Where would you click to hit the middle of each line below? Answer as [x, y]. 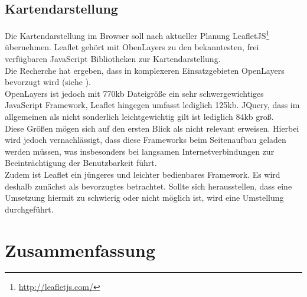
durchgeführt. [29, 209]
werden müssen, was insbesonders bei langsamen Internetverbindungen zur [140, 151]
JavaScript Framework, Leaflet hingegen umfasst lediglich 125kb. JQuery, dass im [152, 105]
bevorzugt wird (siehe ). [48, 82]
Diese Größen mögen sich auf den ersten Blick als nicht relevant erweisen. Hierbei [152, 128]
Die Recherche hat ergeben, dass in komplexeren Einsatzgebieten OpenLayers [145, 70]
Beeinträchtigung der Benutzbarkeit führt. [81, 163]
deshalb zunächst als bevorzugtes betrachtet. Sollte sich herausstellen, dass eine [148, 186]
